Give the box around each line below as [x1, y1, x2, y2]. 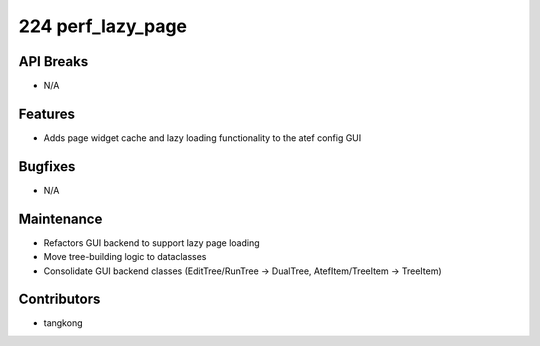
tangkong [43, 317, 83, 329]
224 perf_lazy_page [18, 15, 188, 37]
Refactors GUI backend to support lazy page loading [43, 236, 260, 249]
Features [18, 105, 75, 122]
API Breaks [18, 53, 89, 70]
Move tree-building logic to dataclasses [43, 251, 207, 263]
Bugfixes [18, 158, 76, 175]
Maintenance [18, 210, 103, 227]
